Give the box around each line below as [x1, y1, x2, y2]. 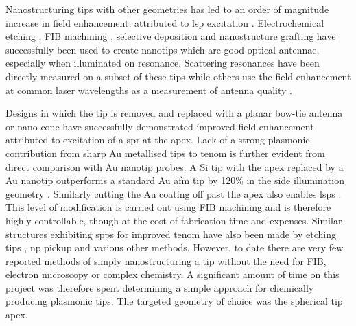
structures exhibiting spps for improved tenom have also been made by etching [5, 226, 337, 241]
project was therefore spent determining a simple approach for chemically [5, 280, 314, 294]
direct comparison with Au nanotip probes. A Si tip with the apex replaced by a [5, 159, 344, 174]
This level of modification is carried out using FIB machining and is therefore [5, 200, 331, 214]
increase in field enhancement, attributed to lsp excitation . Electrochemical [5, 15, 324, 30]
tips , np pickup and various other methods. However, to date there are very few [5, 240, 344, 255]
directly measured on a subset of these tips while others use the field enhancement [5, 69, 351, 83]
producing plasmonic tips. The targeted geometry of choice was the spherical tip [5, 294, 343, 308]
